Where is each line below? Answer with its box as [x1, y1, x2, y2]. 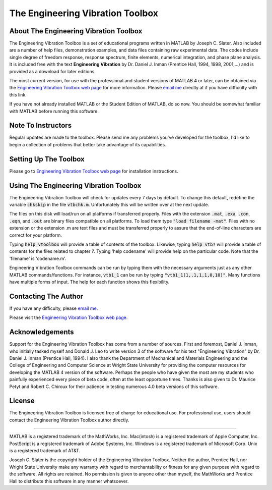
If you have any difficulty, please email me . [9, 305, 98, 311]
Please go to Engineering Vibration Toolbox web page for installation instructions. [9, 168, 178, 174]
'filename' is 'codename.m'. [9, 255, 66, 261]
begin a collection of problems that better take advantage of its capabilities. [9, 141, 166, 147]
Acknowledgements [9, 328, 74, 337]
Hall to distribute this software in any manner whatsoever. [9, 478, 129, 484]
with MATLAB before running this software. [9, 108, 99, 114]
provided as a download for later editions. [9, 68, 96, 74]
